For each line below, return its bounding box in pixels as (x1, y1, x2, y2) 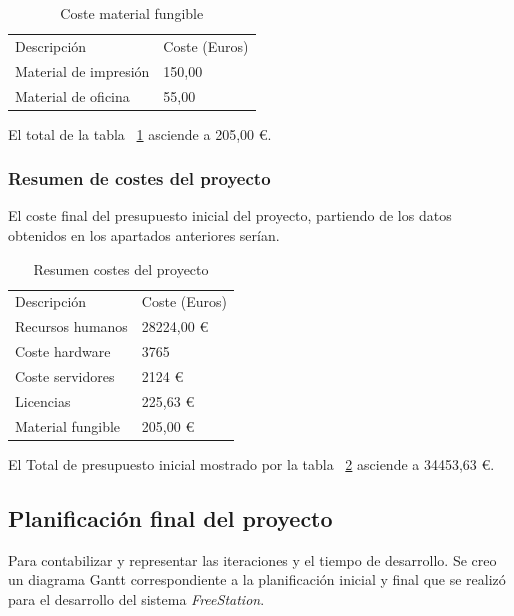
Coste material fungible (60, 3, 204, 23)
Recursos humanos (15, 316, 128, 337)
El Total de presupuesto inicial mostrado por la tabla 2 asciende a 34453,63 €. (8, 453, 495, 474)
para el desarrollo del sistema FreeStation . (8, 588, 265, 609)
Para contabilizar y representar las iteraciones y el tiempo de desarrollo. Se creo (8, 549, 497, 570)
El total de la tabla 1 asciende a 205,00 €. (8, 123, 272, 144)
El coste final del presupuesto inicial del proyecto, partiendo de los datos (8, 205, 452, 226)
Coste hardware (15, 341, 111, 362)
